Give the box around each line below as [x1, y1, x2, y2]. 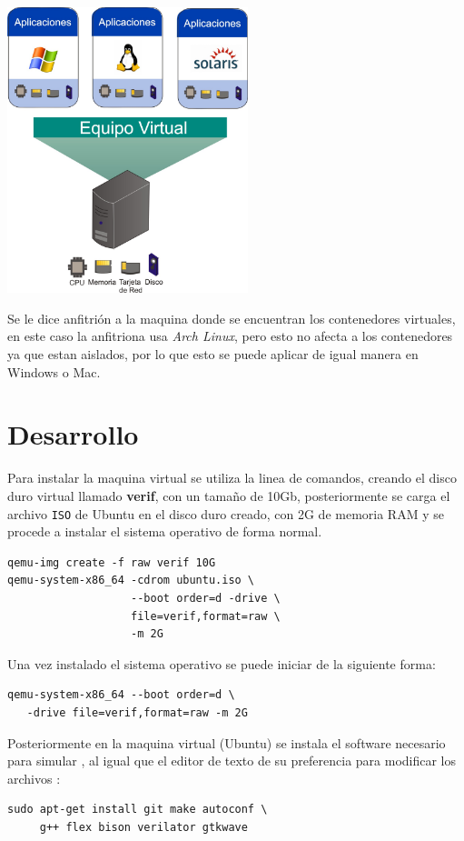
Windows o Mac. [7, 362, 101, 381]
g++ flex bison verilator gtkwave [39, 820, 248, 834]
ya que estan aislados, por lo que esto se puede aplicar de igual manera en [7, 345, 419, 364]
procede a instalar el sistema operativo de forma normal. [7, 522, 322, 541]
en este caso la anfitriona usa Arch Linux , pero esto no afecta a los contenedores [7, 326, 453, 345]
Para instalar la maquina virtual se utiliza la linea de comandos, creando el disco [7, 468, 457, 487]
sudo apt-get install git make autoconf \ [7, 803, 268, 816]
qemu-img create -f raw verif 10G [7, 556, 216, 569]
